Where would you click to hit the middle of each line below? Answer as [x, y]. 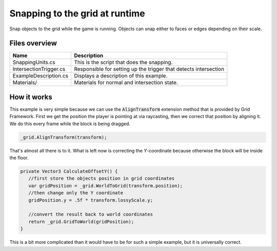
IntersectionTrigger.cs [39, 69]
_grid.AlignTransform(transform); [64, 137]
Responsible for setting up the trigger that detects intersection [149, 69]
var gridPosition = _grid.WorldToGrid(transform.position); [106, 186]
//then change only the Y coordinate [76, 193]
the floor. [19, 158]
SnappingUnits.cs [34, 63]
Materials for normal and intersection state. [126, 83]
